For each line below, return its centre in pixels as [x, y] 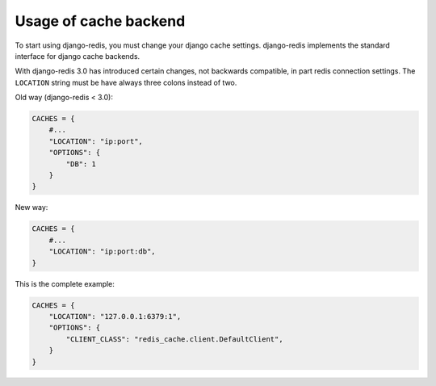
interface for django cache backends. [78, 56]
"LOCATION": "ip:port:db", [103, 252]
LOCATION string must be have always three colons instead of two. [126, 82]
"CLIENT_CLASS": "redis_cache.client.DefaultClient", [174, 339]
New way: [31, 208]
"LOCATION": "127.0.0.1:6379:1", [115, 316]
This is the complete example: [65, 283]
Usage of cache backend [100, 21]
